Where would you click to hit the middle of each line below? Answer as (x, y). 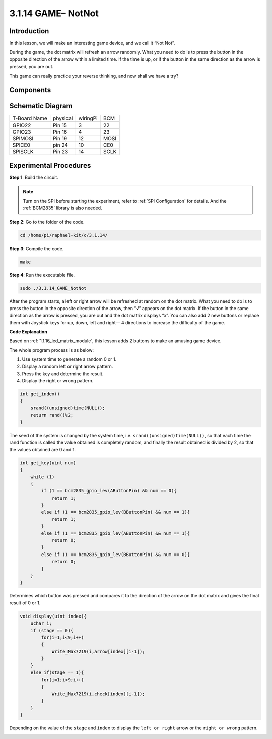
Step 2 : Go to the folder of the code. (47, 222)
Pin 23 (61, 151)
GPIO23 (22, 132)
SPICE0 (21, 145)
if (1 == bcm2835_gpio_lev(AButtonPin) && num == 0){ (109, 491)
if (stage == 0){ (52, 630)
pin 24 (60, 145)
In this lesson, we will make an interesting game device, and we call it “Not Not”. (92, 43)
